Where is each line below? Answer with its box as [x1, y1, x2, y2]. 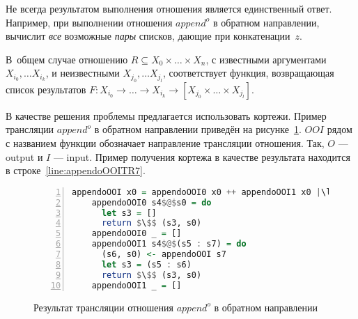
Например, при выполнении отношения [6, 15, 173, 29]
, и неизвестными [45, 65, 120, 80]
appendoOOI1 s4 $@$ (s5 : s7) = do [91, 239, 247, 249]
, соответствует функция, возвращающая [163, 65, 334, 80]
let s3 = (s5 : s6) [101, 259, 192, 270]
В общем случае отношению [6, 52, 128, 66]
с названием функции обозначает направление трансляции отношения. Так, [6, 135, 325, 150]
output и [6, 149, 43, 164]
